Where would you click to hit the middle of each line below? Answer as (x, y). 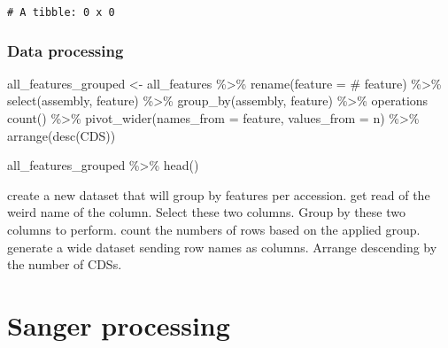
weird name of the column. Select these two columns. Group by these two (206, 212)
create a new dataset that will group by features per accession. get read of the (219, 194)
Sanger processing (119, 325)
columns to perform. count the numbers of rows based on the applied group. (214, 230)
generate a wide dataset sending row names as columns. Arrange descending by (222, 247)
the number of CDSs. (65, 264)
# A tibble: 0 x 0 (61, 12)
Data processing (66, 50)
